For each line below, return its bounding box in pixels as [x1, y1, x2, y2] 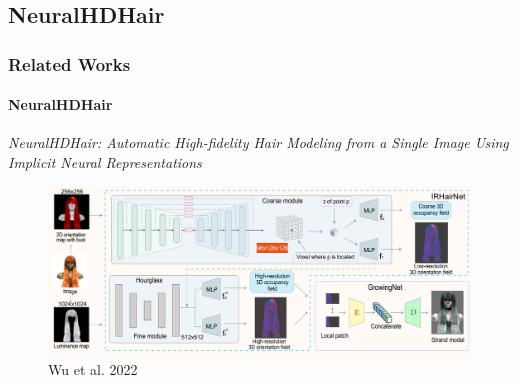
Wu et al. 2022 [48, 358, 138, 379]
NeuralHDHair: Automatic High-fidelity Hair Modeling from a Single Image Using [8, 132, 509, 153]
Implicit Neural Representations [8, 152, 202, 173]
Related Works [8, 51, 131, 76]
